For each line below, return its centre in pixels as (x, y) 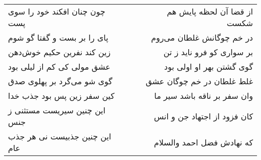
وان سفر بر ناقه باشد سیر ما (204, 96)
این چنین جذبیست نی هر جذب (60, 136)
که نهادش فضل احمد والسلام (203, 142)
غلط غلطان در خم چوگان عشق (199, 81)
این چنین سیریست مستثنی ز (57, 110)
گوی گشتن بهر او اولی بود (209, 66)
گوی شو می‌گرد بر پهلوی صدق (60, 81)
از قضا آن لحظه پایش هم (210, 11)
